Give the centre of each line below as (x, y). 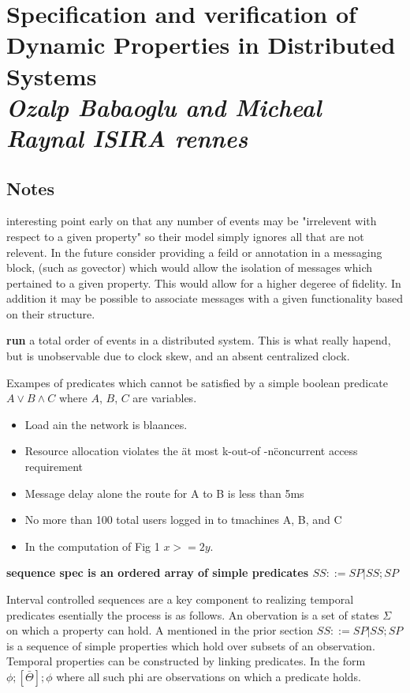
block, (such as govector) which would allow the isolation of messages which (190, 267)
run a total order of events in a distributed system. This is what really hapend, (199, 340)
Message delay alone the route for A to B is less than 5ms (164, 493)
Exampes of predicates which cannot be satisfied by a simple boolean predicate (198, 382)
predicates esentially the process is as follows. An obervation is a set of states (193, 614)
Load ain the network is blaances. (106, 424)
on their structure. (51, 313)
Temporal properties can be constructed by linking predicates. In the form (186, 661)
